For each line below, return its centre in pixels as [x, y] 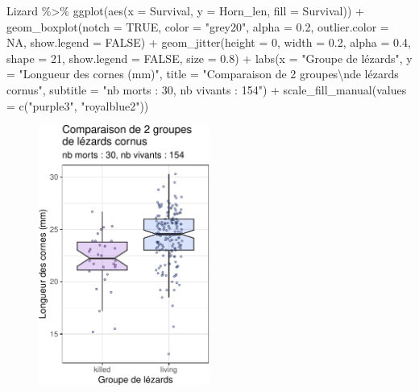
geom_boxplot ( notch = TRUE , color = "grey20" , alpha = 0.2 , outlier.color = [198, 26]
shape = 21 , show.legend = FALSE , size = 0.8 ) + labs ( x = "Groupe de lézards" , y [209, 58]
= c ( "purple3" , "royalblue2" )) [78, 105]
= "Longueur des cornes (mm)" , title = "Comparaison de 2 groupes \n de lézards [203, 74]
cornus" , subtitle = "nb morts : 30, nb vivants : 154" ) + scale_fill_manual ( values [207, 89]
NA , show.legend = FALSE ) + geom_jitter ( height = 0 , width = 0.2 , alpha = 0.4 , [209, 42]
